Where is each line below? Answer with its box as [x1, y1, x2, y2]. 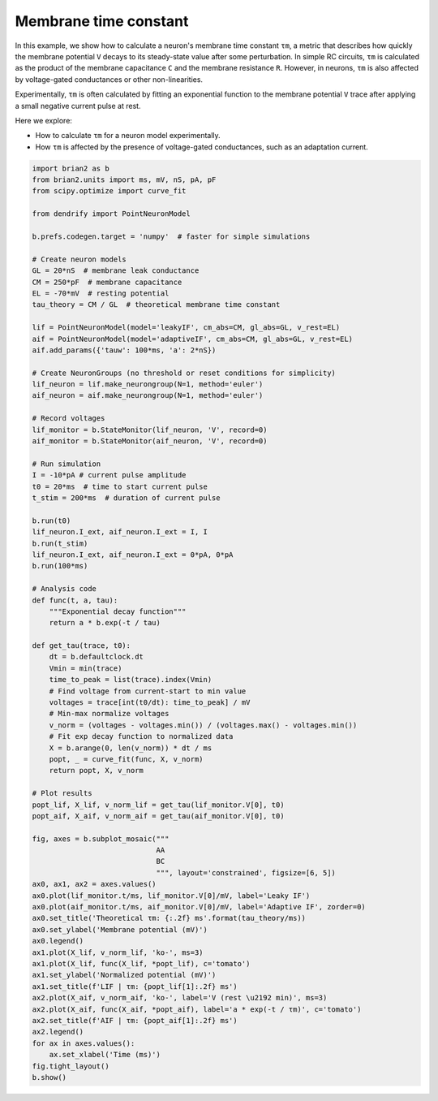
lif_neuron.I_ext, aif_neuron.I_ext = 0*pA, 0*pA [32, 550, 234, 559]
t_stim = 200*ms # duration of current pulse [32, 493, 221, 503]
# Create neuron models [32, 254, 127, 264]
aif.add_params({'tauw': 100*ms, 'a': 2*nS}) [32, 345, 217, 355]
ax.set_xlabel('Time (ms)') [49, 1050, 161, 1060]
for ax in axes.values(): [32, 1038, 135, 1047]
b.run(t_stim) [32, 538, 88, 548]
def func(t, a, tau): [32, 595, 118, 605]
